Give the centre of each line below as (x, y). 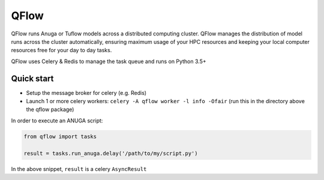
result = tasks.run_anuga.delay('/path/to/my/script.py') (111, 153)
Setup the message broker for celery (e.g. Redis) (86, 92)
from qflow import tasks (60, 136)
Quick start (32, 78)
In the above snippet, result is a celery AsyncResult (79, 169)
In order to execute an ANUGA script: (57, 121)
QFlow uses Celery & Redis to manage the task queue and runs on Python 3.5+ (109, 61)
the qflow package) (50, 109)
